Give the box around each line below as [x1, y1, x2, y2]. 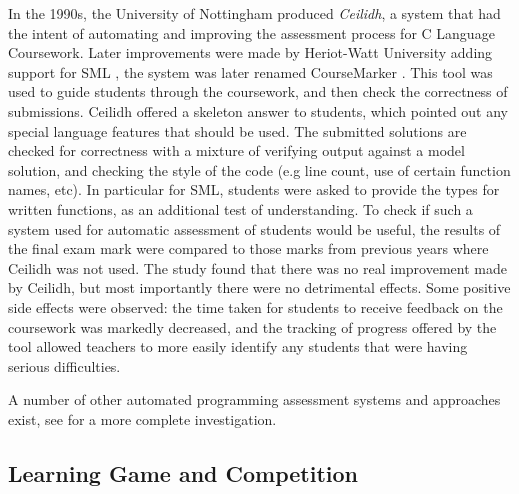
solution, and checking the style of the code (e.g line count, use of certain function [8, 159, 511, 180]
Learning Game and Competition [8, 457, 358, 488]
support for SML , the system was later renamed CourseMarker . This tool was [8, 61, 493, 82]
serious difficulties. [8, 355, 121, 376]
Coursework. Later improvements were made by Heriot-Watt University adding [8, 42, 493, 63]
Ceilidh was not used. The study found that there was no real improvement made [8, 257, 507, 278]
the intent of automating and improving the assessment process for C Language [8, 22, 495, 43]
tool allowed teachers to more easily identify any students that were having [8, 336, 468, 357]
